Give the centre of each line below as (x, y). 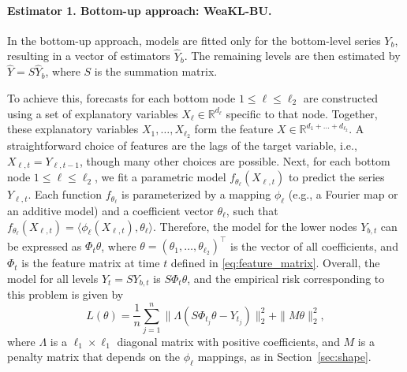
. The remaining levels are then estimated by (292, 56)
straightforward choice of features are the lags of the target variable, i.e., (182, 145)
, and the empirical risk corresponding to (286, 278)
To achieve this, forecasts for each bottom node (121, 98)
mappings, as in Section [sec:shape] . (284, 357)
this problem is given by (65, 294)
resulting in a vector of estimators (89, 56)
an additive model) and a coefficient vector (110, 210)
